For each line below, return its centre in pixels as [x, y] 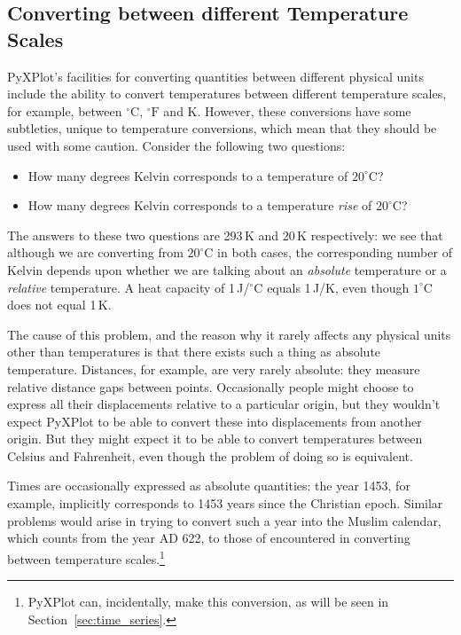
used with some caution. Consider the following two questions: [176, 145]
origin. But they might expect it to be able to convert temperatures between [215, 439]
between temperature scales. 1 [86, 557]
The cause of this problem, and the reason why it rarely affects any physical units [229, 334]
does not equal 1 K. [59, 305]
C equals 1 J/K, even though [332, 287]
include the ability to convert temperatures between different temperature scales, [227, 94]
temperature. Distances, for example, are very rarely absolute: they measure [214, 368]
